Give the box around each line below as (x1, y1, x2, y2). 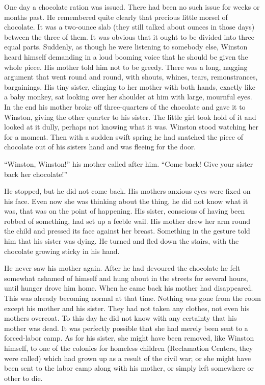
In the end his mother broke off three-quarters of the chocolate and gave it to (4, 101, 246, 112)
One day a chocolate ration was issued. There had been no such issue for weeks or (4, 2, 260, 12)
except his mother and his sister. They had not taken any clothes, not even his (4, 302, 250, 313)
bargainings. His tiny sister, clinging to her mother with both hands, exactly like (4, 81, 255, 92)
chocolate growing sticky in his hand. (4, 245, 120, 256)
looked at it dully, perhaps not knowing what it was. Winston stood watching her (4, 121, 258, 132)
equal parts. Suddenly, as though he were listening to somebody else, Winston (4, 41, 248, 52)
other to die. (4, 372, 43, 383)
